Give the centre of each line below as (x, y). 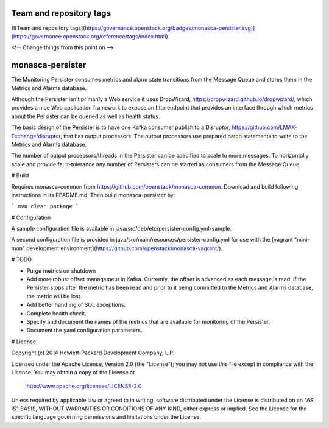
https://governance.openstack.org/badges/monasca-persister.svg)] (170, 28)
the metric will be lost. (54, 296)
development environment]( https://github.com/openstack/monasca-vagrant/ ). (124, 248)
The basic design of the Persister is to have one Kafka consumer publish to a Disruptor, (121, 127)
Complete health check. (56, 313)
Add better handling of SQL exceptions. (76, 305)
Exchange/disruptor (36, 136)
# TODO (21, 259)
